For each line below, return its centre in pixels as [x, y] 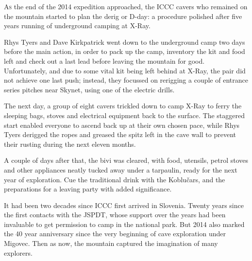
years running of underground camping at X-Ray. [77, 26]
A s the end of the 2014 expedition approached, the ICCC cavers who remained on [126, 6]
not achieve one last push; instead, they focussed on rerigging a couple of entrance [126, 80]
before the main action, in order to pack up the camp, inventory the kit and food [125, 51]
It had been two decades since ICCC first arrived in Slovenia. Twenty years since [124, 205]
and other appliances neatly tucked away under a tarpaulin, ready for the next [121, 169]
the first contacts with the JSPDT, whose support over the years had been [115, 215]
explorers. [18, 252]
